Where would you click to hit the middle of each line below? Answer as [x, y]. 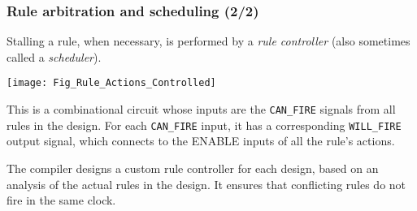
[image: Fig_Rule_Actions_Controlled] [111, 83]
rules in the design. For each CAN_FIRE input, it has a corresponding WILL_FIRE [204, 125]
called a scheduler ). [54, 56]
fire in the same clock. [61, 200]
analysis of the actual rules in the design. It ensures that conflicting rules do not [206, 184]
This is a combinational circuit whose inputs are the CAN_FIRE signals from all [201, 109]
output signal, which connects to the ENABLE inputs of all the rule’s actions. [201, 141]
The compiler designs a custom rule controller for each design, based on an [193, 168]
